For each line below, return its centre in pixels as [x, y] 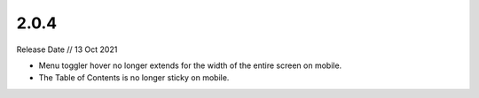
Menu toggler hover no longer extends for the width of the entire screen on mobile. [190, 65]
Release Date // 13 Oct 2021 [67, 49]
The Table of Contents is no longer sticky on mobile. [134, 78]
